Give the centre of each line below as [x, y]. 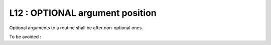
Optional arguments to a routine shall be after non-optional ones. [76, 28]
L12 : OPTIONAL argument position [83, 13]
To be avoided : [25, 37]
